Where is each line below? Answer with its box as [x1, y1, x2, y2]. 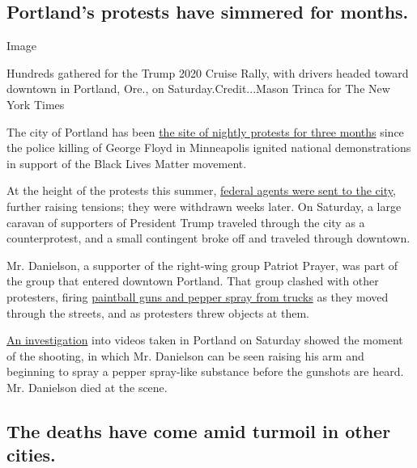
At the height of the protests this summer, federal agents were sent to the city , [6, 182, 396, 199]
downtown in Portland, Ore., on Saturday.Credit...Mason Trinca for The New [6, 80, 390, 97]
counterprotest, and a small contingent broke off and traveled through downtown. [6, 230, 411, 247]
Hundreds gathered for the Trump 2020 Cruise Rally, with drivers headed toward [6, 64, 409, 81]
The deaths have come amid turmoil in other [6, 418, 391, 443]
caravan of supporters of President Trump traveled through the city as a [6, 213, 365, 230]
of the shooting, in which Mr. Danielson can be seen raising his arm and [6, 347, 364, 364]
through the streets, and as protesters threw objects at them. [6, 304, 309, 321]
